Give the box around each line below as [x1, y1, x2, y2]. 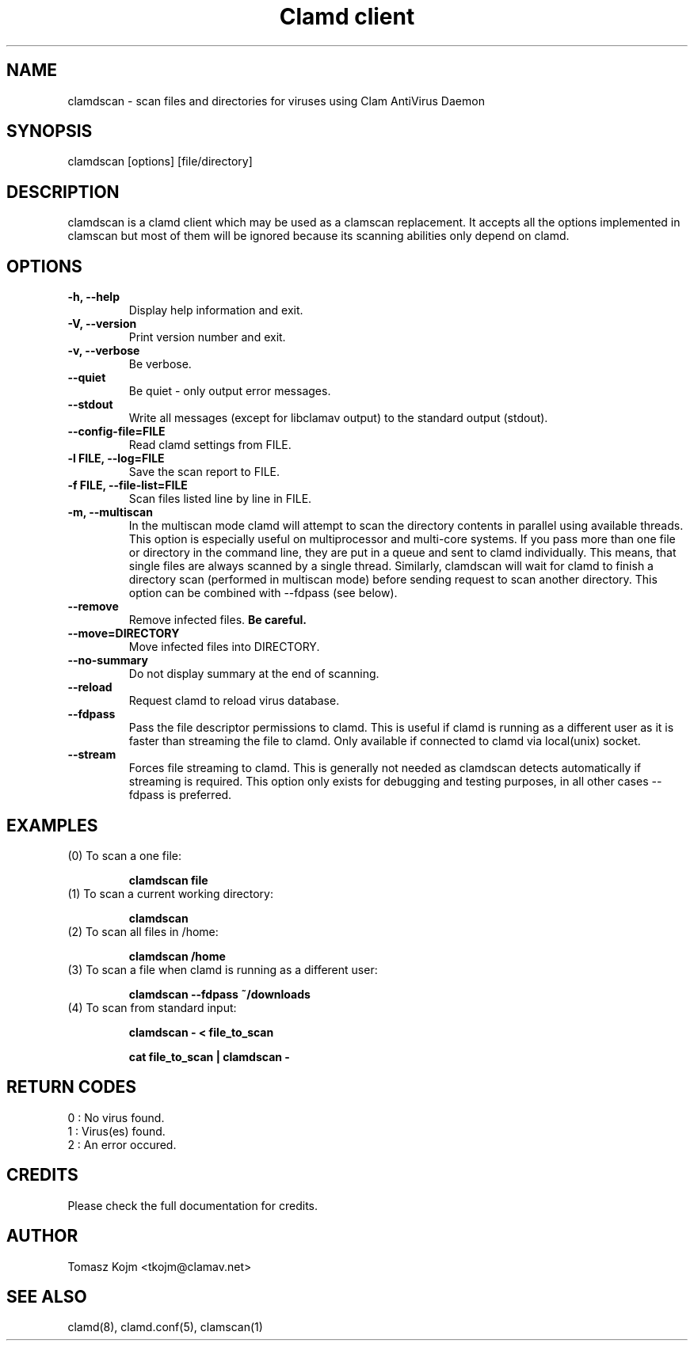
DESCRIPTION [6, 181, 120, 202]
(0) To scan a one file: [67, 848, 181, 862]
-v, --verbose [67, 344, 140, 358]
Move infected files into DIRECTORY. [128, 640, 320, 654]
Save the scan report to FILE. [128, 465, 280, 479]
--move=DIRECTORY [67, 626, 180, 641]
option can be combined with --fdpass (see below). [128, 586, 398, 600]
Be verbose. [128, 357, 192, 371]
